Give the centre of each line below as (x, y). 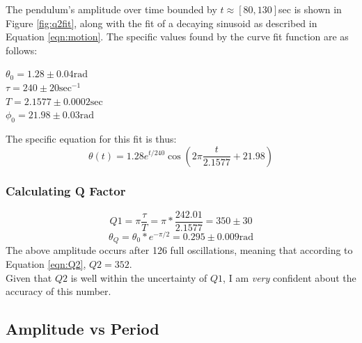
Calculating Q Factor (66, 191)
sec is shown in (310, 9)
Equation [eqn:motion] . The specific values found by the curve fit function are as (177, 37)
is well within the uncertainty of (139, 277)
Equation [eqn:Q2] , (46, 263)
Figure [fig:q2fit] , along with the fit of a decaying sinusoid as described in (162, 23)
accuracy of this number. (58, 291)
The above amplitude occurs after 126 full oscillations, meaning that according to (179, 250)
